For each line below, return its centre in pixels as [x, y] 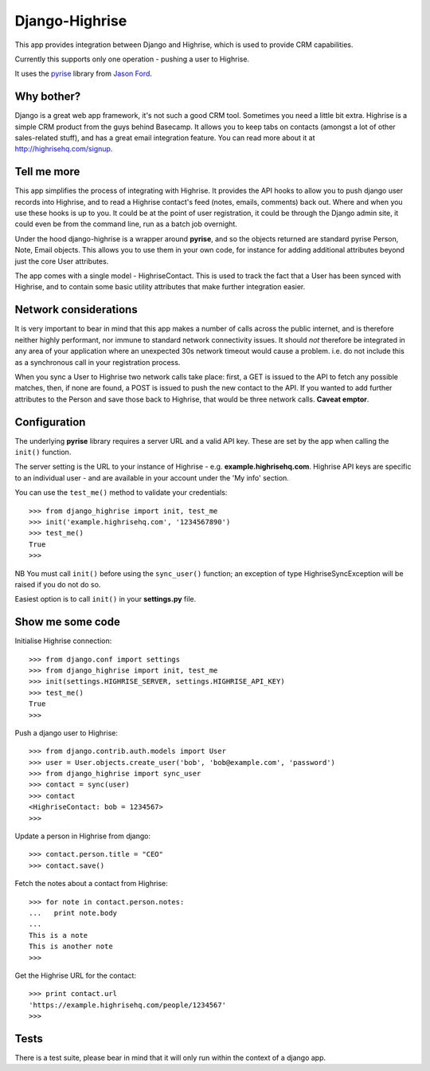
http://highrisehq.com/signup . [64, 149]
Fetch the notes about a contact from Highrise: [92, 884]
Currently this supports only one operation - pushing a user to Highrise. [132, 59]
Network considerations [76, 310]
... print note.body [73, 913]
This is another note [71, 947]
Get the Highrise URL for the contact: [76, 975]
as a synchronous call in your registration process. [98, 362]
